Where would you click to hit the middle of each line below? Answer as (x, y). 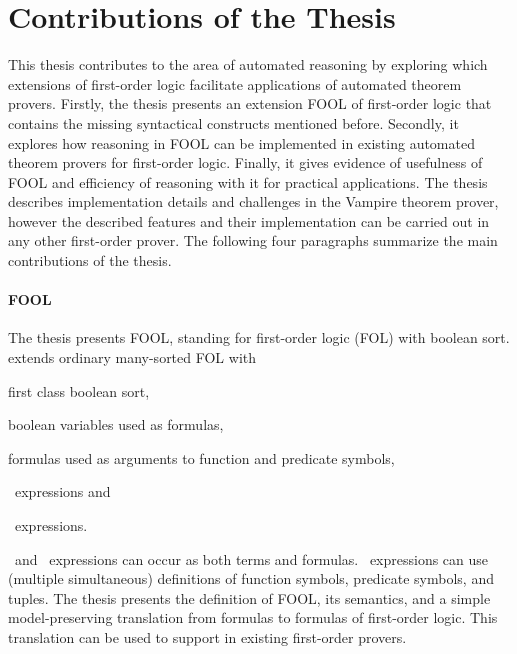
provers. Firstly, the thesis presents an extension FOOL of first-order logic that (250, 103)
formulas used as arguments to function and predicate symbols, (201, 457)
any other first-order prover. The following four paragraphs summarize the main (253, 240)
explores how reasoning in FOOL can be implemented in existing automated (241, 142)
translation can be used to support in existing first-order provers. (207, 636)
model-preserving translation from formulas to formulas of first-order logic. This (253, 617)
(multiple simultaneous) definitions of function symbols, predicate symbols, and (251, 578)
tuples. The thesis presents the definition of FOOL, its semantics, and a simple (249, 597)
